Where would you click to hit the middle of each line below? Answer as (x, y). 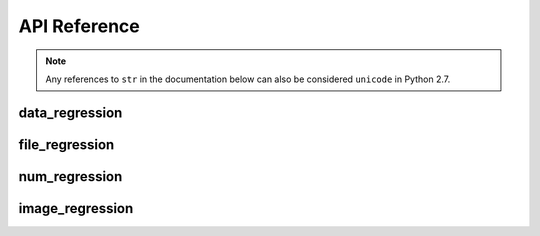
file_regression (66, 144)
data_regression (70, 112)
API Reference (79, 26)
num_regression (70, 176)
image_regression (76, 208)
